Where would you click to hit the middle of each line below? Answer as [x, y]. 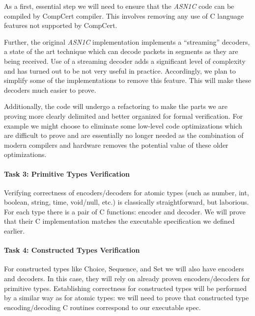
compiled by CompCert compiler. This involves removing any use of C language [124, 15]
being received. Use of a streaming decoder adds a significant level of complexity [125, 61]
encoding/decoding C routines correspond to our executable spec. [102, 307]
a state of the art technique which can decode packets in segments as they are [121, 51]
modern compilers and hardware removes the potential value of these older [116, 145]
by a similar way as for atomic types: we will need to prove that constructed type [127, 298]
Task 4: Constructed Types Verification [72, 250]
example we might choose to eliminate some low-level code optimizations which [123, 125]
